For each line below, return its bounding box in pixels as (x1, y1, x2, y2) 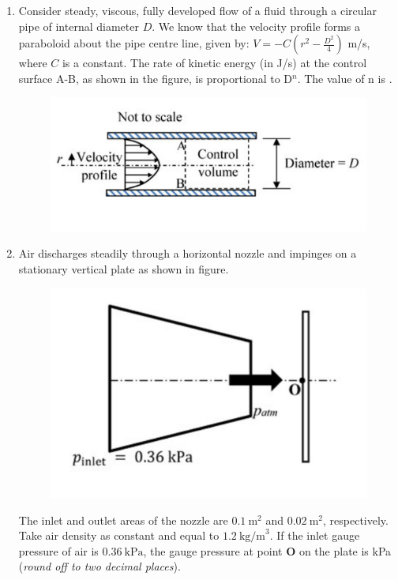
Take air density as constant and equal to (18, 527, 220, 544)
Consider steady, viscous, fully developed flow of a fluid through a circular (18, 2, 377, 18)
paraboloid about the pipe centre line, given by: (18, 35, 250, 51)
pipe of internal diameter (18, 17, 139, 34)
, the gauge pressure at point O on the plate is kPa (143, 542, 392, 559)
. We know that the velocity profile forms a (152, 17, 361, 34)
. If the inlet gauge (269, 527, 360, 544)
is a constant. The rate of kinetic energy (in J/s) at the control (62, 55, 367, 71)
